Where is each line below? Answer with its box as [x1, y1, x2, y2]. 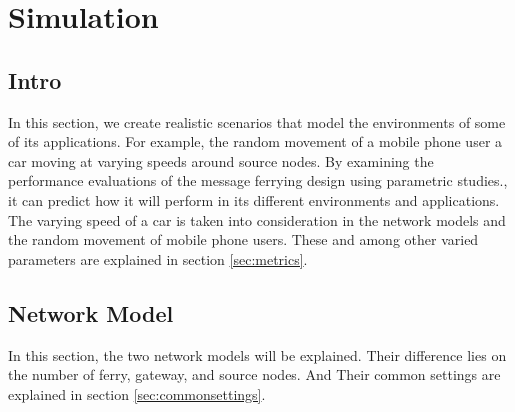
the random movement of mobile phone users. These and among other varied [8, 229, 479, 250]
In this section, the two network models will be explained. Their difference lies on [8, 344, 507, 365]
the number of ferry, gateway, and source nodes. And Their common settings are [8, 364, 501, 385]
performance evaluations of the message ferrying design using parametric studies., [8, 170, 508, 191]
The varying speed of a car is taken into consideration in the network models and [8, 209, 506, 230]
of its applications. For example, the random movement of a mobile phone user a [8, 131, 503, 152]
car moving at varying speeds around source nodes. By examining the [8, 150, 434, 171]
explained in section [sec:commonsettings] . [8, 383, 266, 404]
